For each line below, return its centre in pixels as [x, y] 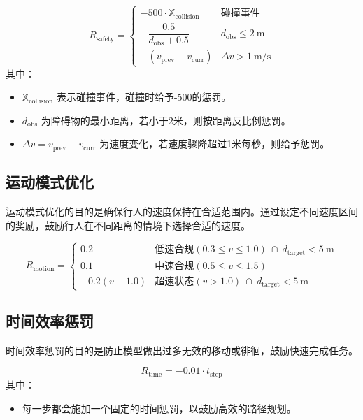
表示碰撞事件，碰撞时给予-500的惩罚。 [144, 97]
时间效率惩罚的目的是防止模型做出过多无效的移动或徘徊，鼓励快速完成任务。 [182, 350]
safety [105, 39]
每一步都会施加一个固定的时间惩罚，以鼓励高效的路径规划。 [159, 408]
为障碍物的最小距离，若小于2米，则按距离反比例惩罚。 [166, 120]
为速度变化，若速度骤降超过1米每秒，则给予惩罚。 [215, 144]
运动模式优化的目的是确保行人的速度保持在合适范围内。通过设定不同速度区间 [182, 211]
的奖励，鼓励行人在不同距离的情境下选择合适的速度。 [128, 225]
